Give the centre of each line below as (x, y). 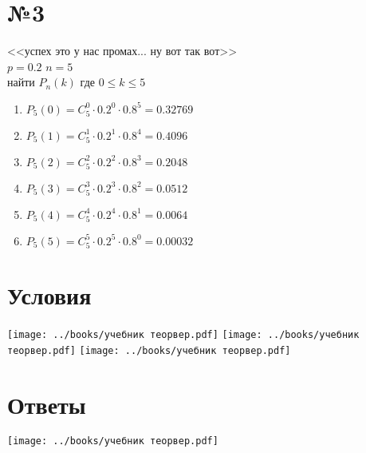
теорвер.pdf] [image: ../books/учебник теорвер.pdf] (149, 350)
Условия (49, 295)
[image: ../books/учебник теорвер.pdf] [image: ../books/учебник (183, 335)
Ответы (47, 404)
